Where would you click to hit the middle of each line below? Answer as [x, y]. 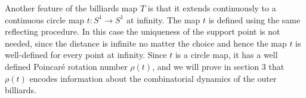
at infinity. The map [163, 19]
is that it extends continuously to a [212, 8]
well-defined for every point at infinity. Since [86, 55]
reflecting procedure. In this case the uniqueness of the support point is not [143, 31]
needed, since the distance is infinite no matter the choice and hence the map [146, 43]
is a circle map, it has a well [226, 55]
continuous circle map [45, 19]
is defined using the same [254, 19]
